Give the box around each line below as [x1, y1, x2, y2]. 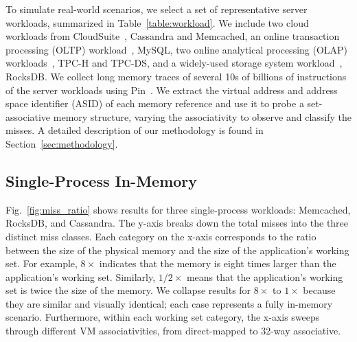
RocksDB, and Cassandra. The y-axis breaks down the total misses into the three [5, 216, 349, 230]
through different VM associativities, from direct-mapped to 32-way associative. [5, 323, 341, 338]
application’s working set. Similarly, [5, 269, 156, 284]
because [303, 283, 336, 297]
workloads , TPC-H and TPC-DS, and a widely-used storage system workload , [5, 56, 343, 70]
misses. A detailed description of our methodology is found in [5, 123, 264, 137]
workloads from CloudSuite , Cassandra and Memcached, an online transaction [5, 29, 340, 43]
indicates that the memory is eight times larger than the [99, 256, 336, 271]
